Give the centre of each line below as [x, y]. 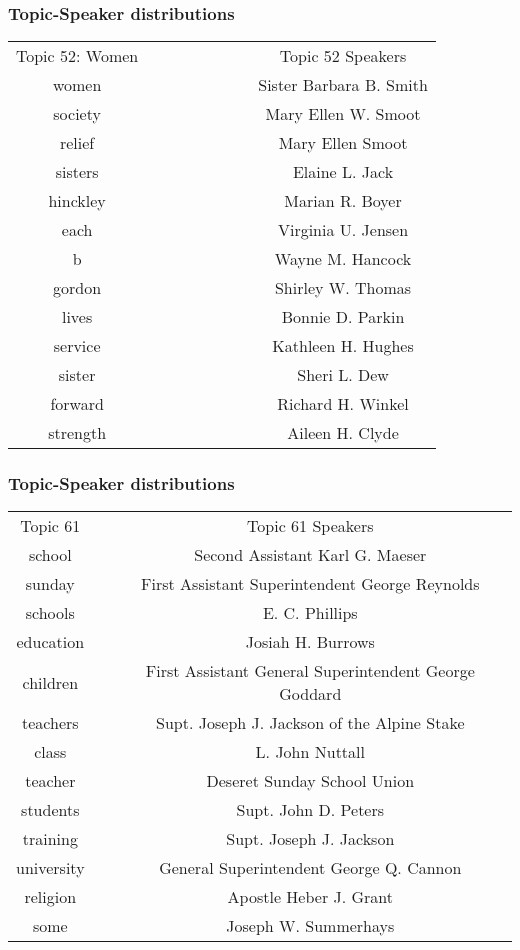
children [50, 682]
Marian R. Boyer [343, 201]
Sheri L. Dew [343, 375]
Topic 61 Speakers [310, 526]
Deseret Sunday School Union [310, 781]
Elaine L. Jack [343, 172]
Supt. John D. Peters [310, 810]
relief [77, 143]
